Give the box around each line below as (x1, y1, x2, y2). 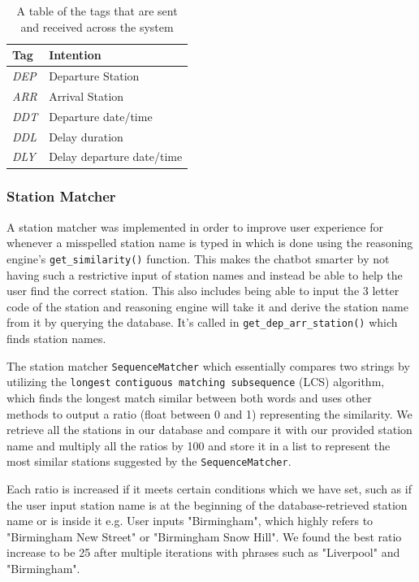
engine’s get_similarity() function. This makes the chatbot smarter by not (6, 250, 390, 267)
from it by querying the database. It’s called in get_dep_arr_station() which (6, 314, 398, 331)
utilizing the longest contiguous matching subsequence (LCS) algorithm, (6, 373, 385, 390)
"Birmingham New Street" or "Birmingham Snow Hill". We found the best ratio (6, 528, 402, 545)
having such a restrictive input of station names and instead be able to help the (6, 266, 403, 283)
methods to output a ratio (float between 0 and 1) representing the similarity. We (6, 405, 413, 422)
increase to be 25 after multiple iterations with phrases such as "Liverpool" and (6, 544, 400, 561)
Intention (49, 46, 102, 63)
